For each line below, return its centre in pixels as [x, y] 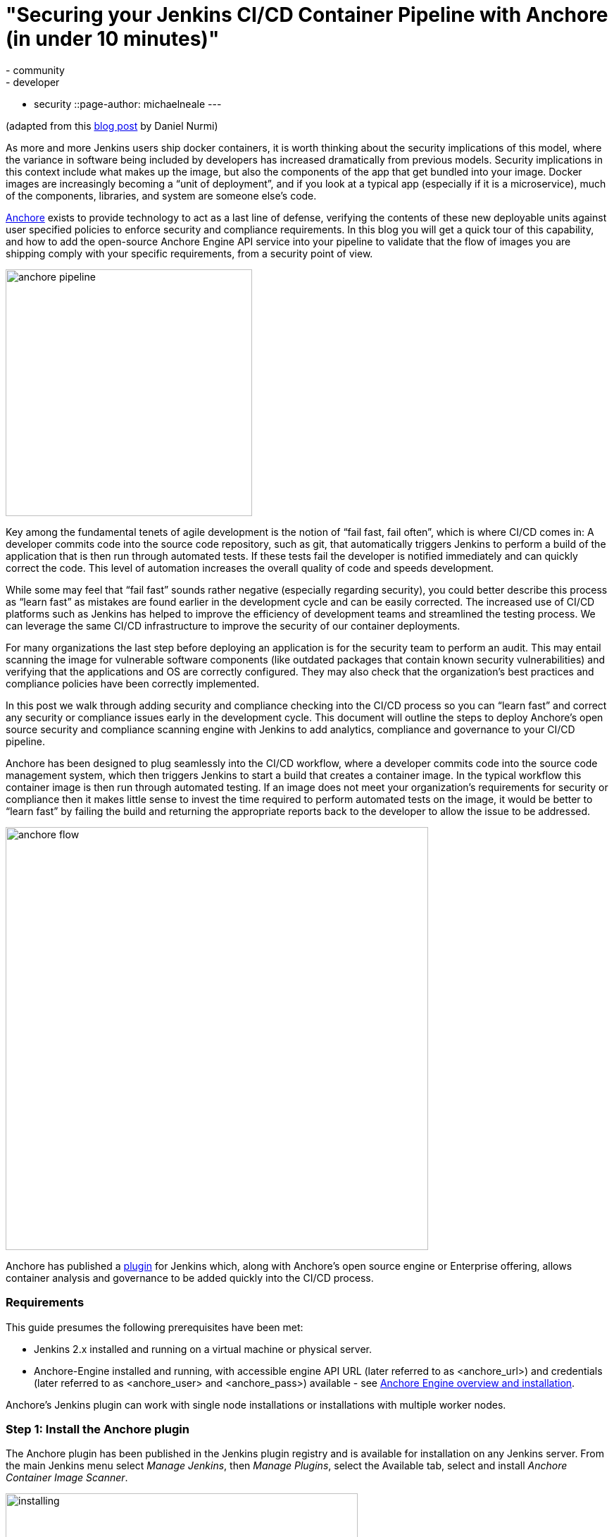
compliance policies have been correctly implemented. [133, 683]
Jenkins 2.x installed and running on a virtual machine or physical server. [203, 1349]
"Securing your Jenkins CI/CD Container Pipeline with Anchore [307, 15]
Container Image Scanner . [67, 1478]
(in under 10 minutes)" [113, 39]
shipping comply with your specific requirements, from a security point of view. [189, 253]
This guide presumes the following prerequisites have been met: [155, 1327]
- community [35, 70]
